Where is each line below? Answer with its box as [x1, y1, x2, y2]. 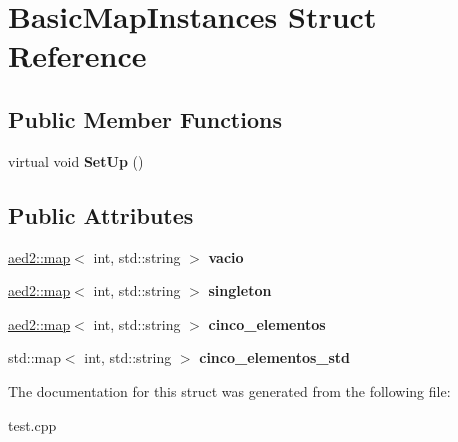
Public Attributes [8, 199, 194, 230]
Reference [8, 35, 147, 76]
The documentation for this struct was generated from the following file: [8, 380, 451, 401]
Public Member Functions [8, 103, 282, 134]
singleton [208, 280, 272, 301]
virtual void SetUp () [8, 150, 144, 171]
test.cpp [8, 414, 57, 435]
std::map [8, 347, 61, 368]
